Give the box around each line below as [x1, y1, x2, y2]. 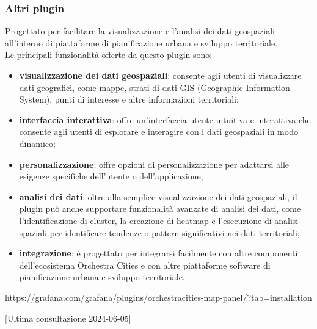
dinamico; [19, 137, 56, 150]
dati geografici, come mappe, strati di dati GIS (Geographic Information [19, 81, 290, 93]
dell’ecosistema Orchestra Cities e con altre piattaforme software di [19, 258, 271, 271]
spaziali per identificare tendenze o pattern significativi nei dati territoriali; [19, 226, 300, 239]
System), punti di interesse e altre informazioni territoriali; [19, 93, 239, 106]
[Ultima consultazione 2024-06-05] [5, 311, 131, 324]
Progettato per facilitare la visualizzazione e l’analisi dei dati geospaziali [5, 24, 275, 37]
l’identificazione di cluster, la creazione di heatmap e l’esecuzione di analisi [19, 214, 299, 226]
